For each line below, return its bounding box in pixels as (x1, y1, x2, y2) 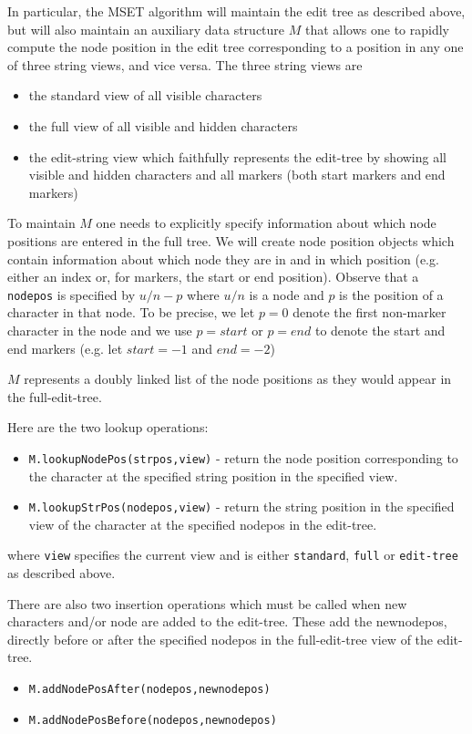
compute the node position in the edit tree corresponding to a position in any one (7, 37, 464, 57)
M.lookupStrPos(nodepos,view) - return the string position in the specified (28, 497, 455, 516)
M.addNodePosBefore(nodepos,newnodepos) (28, 713, 277, 727)
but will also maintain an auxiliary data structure (7, 19, 285, 38)
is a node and (249, 284, 324, 304)
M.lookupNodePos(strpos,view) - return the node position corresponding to (28, 448, 458, 467)
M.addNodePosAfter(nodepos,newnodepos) (28, 683, 271, 697)
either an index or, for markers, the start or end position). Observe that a (7, 267, 419, 286)
